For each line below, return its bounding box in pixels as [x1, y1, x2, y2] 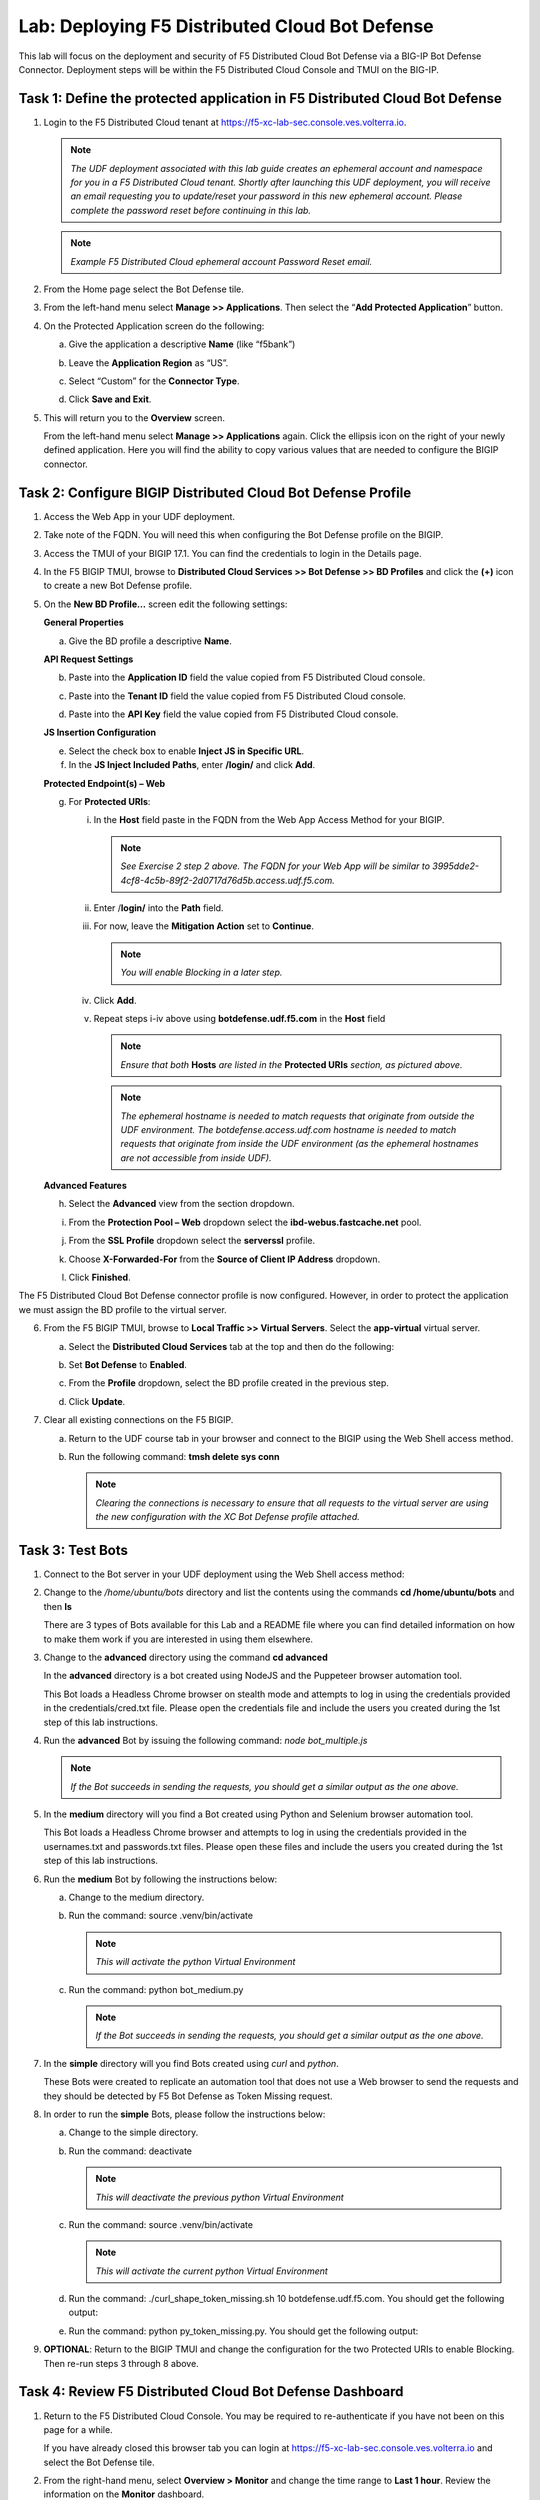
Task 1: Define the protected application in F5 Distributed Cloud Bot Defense [18, 90, 502, 107]
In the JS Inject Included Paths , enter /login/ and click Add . [68, 759, 316, 771]
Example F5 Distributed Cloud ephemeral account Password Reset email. [70, 255, 373, 267]
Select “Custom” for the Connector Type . [68, 375, 240, 387]
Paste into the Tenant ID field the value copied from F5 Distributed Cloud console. [68, 690, 407, 702]
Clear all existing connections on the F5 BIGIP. [43, 1414, 234, 1426]
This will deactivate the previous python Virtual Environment [95, 2191, 344, 2203]
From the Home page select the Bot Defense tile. [43, 283, 245, 295]
